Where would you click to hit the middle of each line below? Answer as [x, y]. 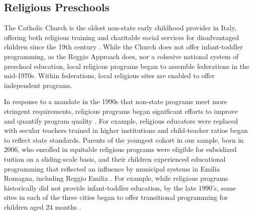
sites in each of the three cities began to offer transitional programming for [116, 197]
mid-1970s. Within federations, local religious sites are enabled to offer [109, 75]
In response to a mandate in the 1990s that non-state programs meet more [116, 101]
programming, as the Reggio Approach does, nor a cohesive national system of [121, 56]
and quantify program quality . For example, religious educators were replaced [121, 120]
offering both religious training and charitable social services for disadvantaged [122, 37]
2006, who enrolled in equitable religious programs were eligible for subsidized [120, 149]
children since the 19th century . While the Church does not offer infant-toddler [124, 47]
